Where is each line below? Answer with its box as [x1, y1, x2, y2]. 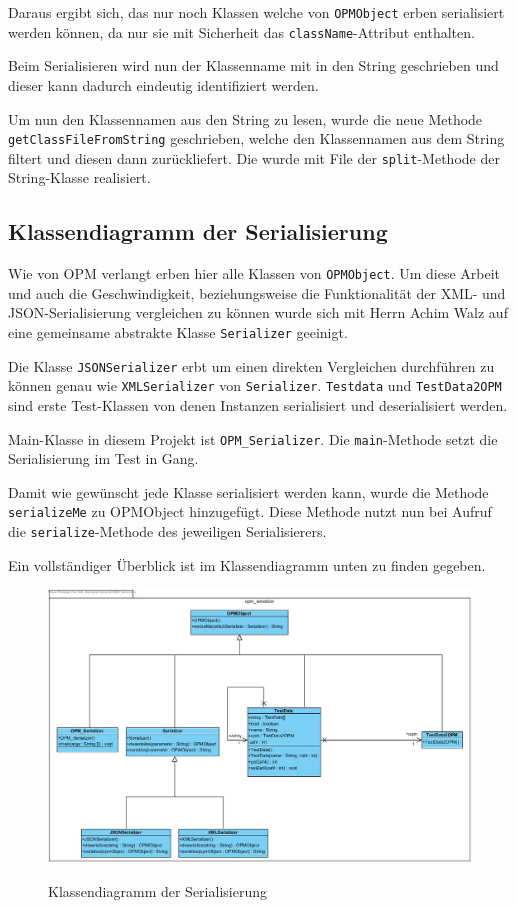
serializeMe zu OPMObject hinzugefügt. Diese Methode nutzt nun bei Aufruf [8, 501, 492, 522]
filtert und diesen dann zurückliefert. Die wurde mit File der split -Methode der [8, 147, 500, 168]
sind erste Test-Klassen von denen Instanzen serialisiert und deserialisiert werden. [8, 395, 508, 416]
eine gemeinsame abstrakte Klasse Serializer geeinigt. [8, 322, 348, 343]
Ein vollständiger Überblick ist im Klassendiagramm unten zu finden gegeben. [8, 554, 486, 575]
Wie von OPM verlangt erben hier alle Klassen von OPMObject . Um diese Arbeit [8, 263, 501, 284]
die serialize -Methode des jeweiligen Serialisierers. [8, 521, 327, 542]
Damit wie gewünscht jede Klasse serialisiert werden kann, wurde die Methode [8, 481, 489, 502]
